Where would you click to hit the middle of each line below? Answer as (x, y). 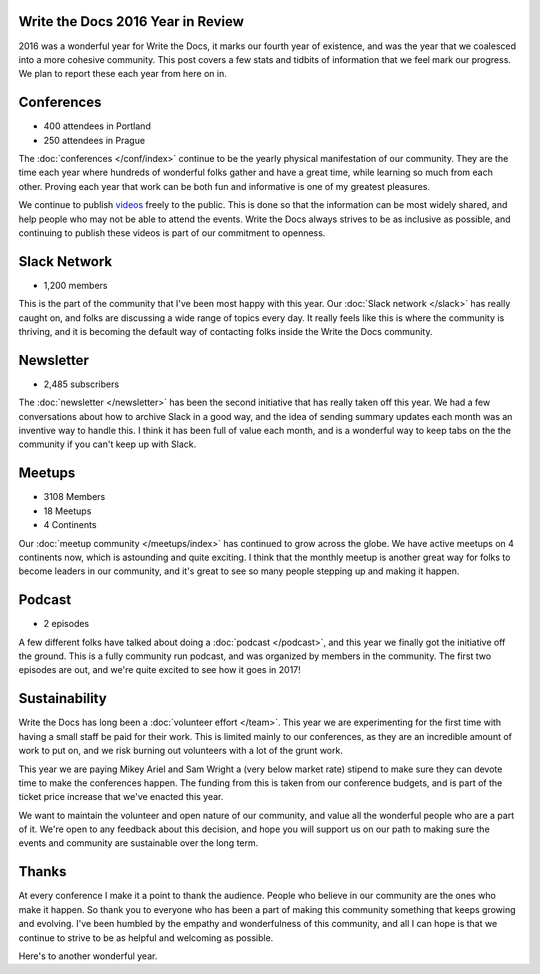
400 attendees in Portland (97, 126)
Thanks (42, 871)
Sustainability (62, 698)
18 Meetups (67, 511)
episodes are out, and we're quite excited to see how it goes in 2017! (160, 670)
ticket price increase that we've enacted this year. (121, 797)
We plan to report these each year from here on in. (122, 74)
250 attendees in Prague (94, 140)
